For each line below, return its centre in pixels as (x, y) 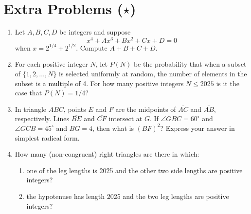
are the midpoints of (146, 109)
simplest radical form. (47, 137)
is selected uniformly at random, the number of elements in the (153, 73)
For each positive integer (51, 64)
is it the (228, 83)
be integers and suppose (95, 32)
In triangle (31, 109)
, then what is (113, 128)
